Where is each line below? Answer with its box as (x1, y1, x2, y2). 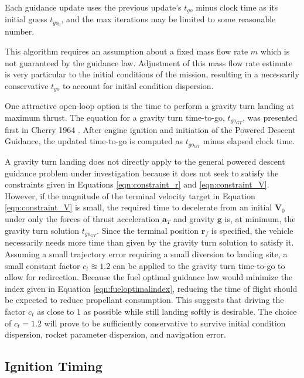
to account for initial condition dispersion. (63, 79, 214, 91)
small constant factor (5, 259, 80, 271)
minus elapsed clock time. (203, 135, 295, 147)
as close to (37, 305, 74, 318)
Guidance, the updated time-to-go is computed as (5, 135, 183, 147)
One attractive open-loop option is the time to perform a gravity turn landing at (5, 100, 295, 112)
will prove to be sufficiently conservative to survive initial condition (44, 316, 286, 329)
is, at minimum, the (224, 213, 296, 225)
